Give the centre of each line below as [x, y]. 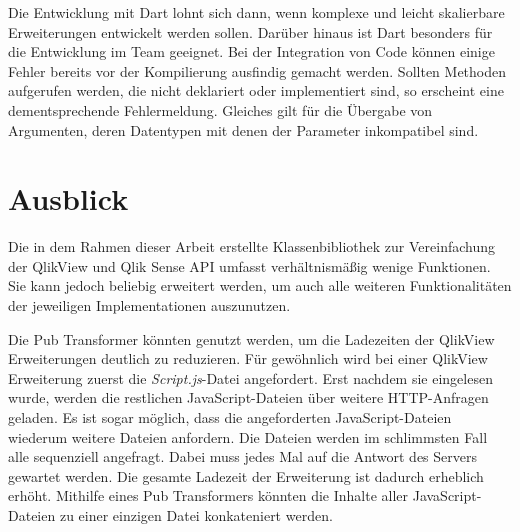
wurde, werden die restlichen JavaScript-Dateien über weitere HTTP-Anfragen [248, 397]
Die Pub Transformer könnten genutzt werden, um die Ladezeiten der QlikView [251, 338]
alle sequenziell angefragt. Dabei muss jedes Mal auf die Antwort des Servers [242, 456]
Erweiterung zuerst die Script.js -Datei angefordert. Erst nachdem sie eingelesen [250, 377]
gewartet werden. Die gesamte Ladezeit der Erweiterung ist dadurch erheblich [246, 475]
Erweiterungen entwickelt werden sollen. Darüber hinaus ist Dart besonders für [250, 31]
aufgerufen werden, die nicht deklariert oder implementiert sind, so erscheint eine [256, 90]
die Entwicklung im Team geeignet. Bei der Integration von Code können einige [251, 51]
